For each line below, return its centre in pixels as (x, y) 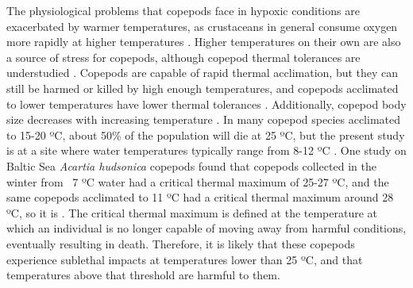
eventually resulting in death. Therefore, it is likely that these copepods (181, 243)
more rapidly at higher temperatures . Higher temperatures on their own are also (204, 42)
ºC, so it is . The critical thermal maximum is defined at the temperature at (192, 212)
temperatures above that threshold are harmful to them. (143, 275)
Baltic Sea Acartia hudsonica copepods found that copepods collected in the (191, 165)
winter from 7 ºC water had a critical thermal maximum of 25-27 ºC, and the (198, 181)
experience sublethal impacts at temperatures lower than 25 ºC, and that (185, 259)
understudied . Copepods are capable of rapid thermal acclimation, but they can (203, 73)
